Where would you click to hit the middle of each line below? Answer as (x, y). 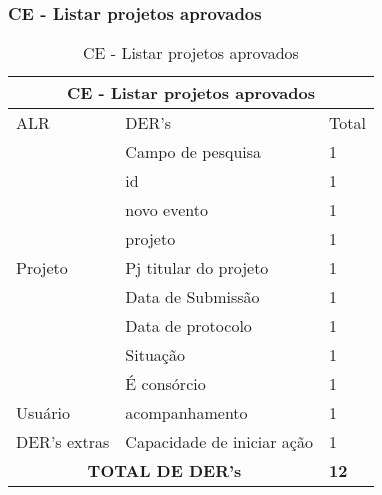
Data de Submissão (192, 297)
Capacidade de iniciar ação (219, 442)
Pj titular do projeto (197, 268)
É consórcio (165, 384)
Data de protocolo (188, 326)
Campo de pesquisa (193, 152)
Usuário (43, 413)
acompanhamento (186, 413)
